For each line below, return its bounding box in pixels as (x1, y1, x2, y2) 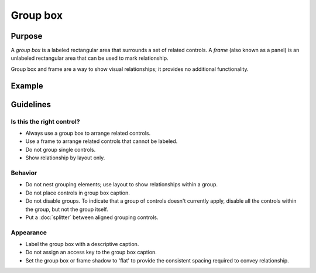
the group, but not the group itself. (25, 206, 108, 213)
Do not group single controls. (25, 146, 96, 153)
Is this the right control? (11, 117, 80, 125)
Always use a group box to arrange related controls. (25, 129, 151, 137)
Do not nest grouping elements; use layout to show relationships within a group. (25, 181, 218, 188)
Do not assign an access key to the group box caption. (25, 249, 157, 256)
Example (11, 81, 43, 91)
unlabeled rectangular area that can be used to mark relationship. (11, 54, 169, 62)
